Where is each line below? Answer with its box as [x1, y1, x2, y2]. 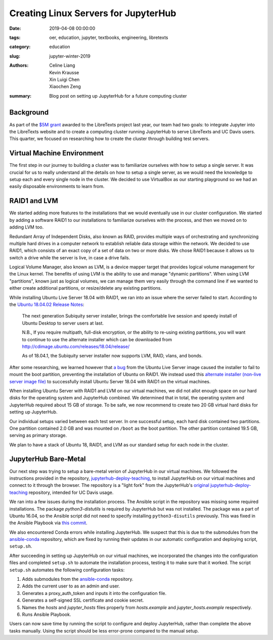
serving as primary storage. [9, 432, 67, 438]
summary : [9, 93, 32, 99]
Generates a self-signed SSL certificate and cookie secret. [22, 597, 144, 604]
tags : [9, 34, 21, 40]
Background [9, 108, 49, 117]
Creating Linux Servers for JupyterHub [9, 8, 176, 19]
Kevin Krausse [49, 69, 79, 75]
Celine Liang [49, 62, 75, 68]
